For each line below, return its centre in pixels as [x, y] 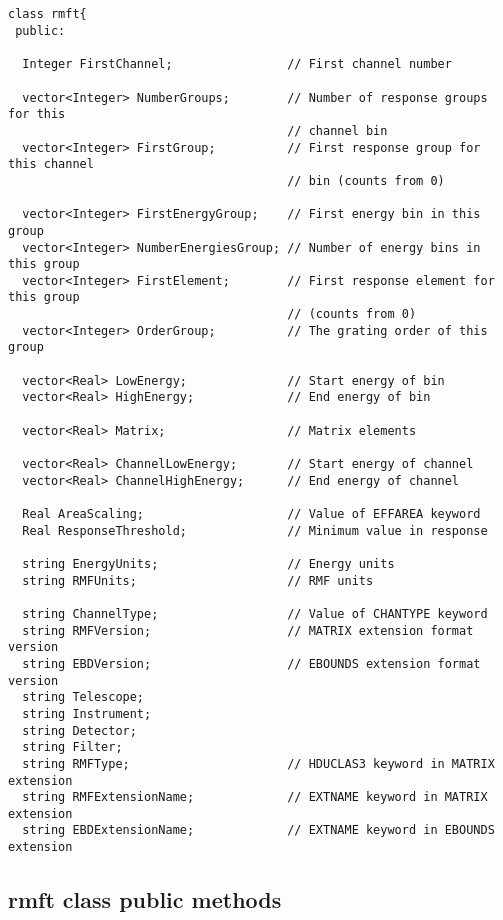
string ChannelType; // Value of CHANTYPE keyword [255, 613]
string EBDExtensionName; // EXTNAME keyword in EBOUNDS [258, 830]
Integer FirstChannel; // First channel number [237, 64]
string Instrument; [87, 713]
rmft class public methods [145, 899]
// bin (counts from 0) [366, 180]
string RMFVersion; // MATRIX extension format [248, 630]
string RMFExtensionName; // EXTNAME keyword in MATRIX [255, 797]
